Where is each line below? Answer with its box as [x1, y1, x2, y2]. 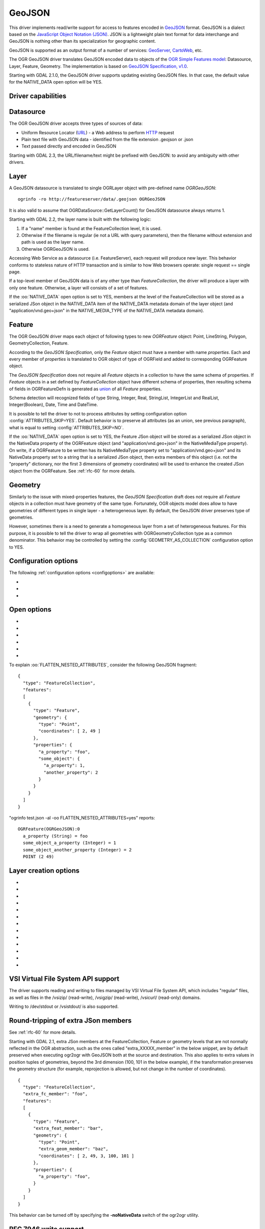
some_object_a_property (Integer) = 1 [23, 840, 116, 846]
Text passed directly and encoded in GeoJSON [21, 143, 116, 149]
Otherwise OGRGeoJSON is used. [21, 246, 90, 252]
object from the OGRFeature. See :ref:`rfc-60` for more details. [9, 468, 136, 474]
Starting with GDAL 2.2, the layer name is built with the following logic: [9, 216, 152, 222]
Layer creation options [9, 866, 79, 875]
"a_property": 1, [43, 762, 85, 768]
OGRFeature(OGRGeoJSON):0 [18, 826, 80, 832]
